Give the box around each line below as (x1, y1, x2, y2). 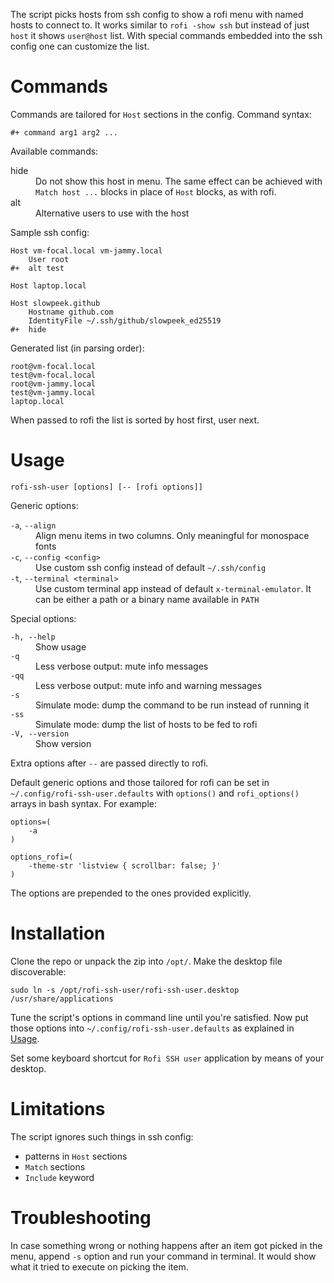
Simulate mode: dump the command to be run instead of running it (35, 699, 310, 711)
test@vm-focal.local (10, 370, 97, 380)
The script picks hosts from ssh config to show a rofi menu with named (10, 9, 304, 20)
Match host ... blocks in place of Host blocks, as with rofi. (35, 185, 277, 198)
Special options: (10, 612, 77, 624)
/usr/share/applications (10, 994, 114, 1004)
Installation (10, 922, 106, 945)
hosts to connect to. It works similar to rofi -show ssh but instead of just (10, 19, 310, 31)
